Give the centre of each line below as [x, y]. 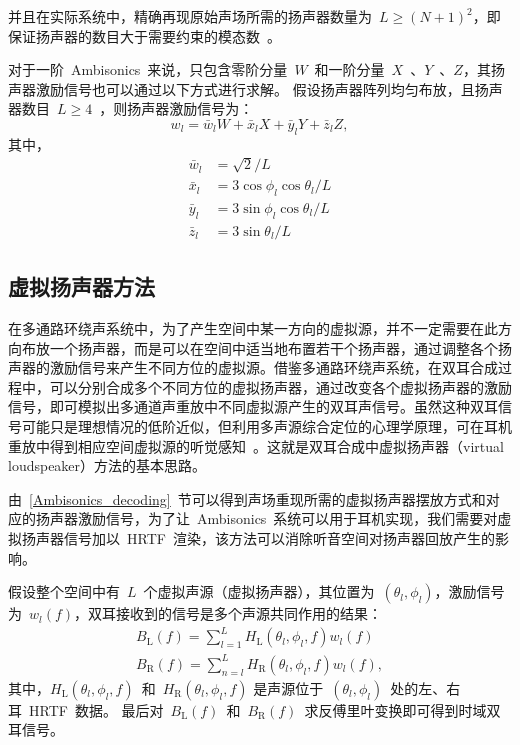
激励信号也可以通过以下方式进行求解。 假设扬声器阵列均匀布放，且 [255, 88]
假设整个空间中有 [64, 591]
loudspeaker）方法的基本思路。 [107, 465]
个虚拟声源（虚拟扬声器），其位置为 [259, 591]
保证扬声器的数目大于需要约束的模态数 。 [144, 35]
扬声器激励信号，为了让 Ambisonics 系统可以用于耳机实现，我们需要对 [266, 518]
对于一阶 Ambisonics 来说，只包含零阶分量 [148, 69]
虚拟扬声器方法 [81, 286]
